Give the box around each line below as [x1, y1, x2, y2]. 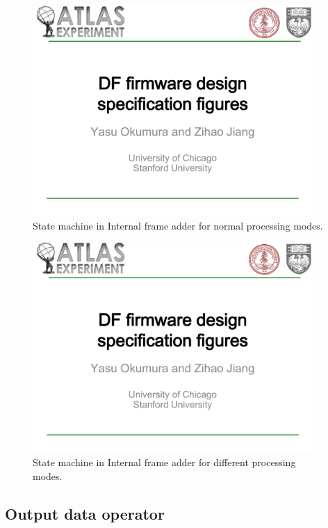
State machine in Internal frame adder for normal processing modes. [33, 218, 323, 232]
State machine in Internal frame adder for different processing [33, 454, 296, 469]
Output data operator [5, 502, 165, 524]
